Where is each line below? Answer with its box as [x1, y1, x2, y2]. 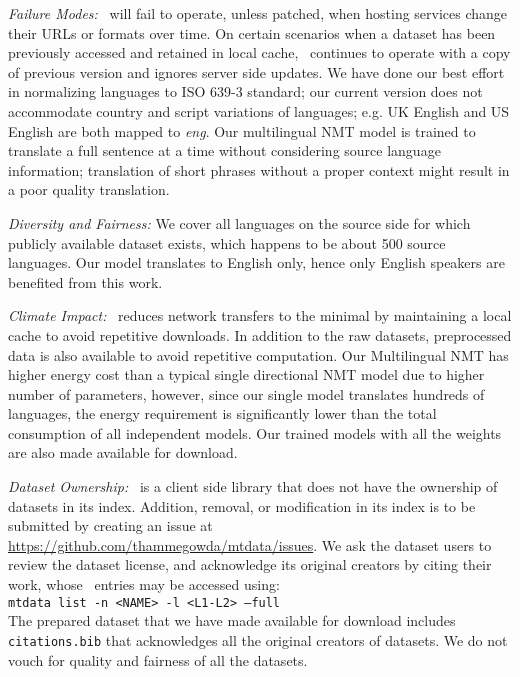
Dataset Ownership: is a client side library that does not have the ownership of [8, 476, 498, 497]
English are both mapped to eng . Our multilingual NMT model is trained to [8, 120, 476, 141]
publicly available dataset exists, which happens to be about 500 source [8, 232, 446, 253]
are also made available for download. [8, 442, 238, 463]
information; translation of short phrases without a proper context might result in [8, 159, 510, 180]
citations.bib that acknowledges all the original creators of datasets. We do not [8, 629, 508, 650]
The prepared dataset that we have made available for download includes [8, 610, 456, 631]
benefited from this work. [8, 271, 163, 292]
